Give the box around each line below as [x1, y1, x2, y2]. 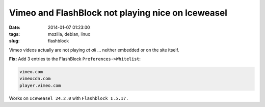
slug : [9, 38, 20, 44]
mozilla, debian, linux [48, 31, 90, 37]
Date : [9, 24, 21, 30]
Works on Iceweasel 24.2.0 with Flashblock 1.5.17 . [9, 95, 129, 101]
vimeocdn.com [19, 76, 51, 82]
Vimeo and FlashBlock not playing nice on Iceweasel [9, 7, 228, 18]
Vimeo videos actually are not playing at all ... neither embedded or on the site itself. [9, 47, 179, 53]
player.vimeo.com [19, 83, 61, 88]
